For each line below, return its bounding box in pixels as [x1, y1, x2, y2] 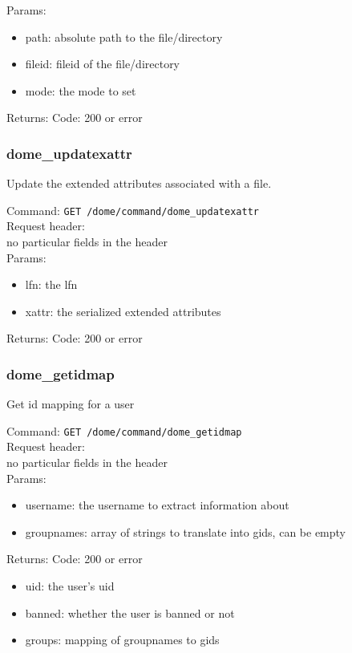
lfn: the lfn [25, 276, 78, 293]
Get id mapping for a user [6, 395, 135, 412]
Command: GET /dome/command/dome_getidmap [6, 422, 242, 439]
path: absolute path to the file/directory [25, 28, 223, 45]
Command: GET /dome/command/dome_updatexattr [6, 201, 259, 218]
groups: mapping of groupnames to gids [25, 631, 220, 648]
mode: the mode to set [25, 82, 136, 99]
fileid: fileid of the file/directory [25, 55, 180, 72]
